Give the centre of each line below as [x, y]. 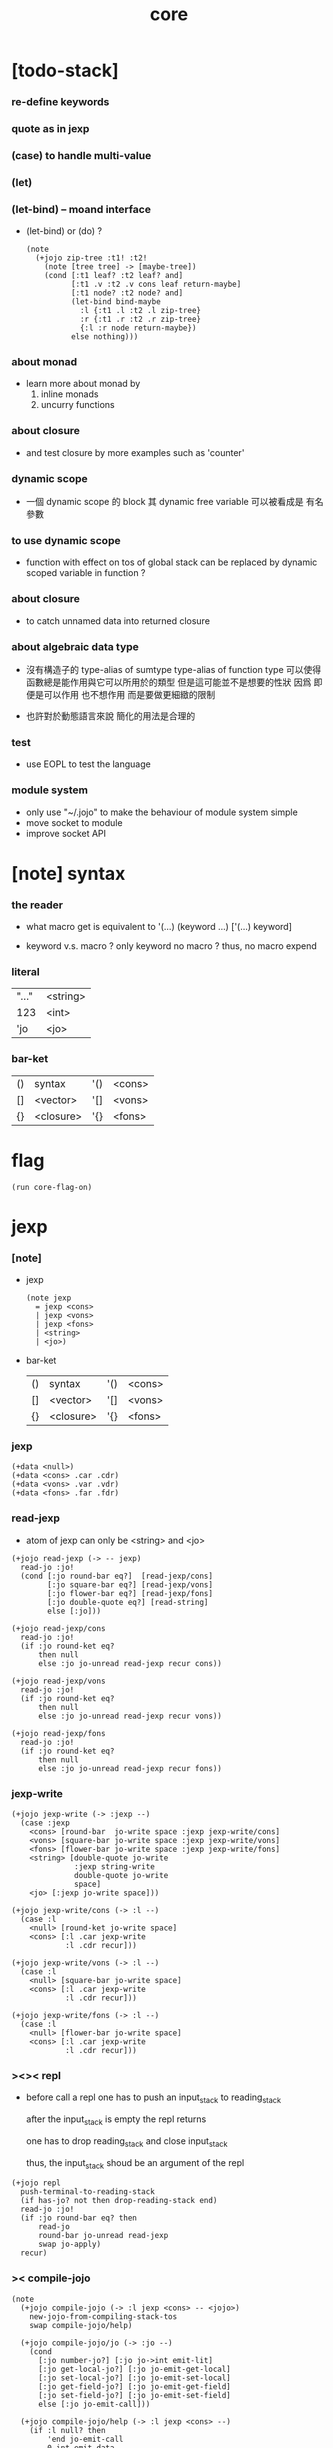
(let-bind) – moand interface [81, 209]
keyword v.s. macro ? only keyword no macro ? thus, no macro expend [171, 946]
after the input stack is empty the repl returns [116, 2120]
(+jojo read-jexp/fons [58, 1733]
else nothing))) [104, 337]
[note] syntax [68, 873]
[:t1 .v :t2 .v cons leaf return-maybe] [156, 284]
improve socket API [66, 833]
